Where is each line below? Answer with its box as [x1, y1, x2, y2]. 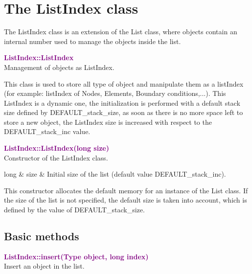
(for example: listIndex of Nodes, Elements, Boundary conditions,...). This [4, 88, 226, 98]
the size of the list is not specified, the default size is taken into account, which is [4, 195, 247, 205]
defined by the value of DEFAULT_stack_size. [4, 205, 145, 215]
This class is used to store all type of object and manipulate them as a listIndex [4, 78, 244, 89]
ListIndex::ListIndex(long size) [4, 143, 109, 153]
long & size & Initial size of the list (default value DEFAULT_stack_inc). [4, 169, 226, 179]
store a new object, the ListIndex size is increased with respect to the [4, 116, 212, 127]
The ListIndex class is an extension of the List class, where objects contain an [4, 26, 237, 37]
